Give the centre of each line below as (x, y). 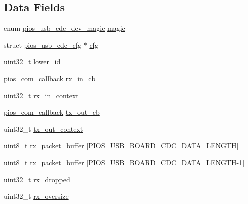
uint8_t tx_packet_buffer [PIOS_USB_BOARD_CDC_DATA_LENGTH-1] (124, 162)
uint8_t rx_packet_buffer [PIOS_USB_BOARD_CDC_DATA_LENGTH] (121, 146)
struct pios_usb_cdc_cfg (43, 45)
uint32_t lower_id (32, 62)
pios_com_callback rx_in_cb (50, 78)
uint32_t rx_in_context (41, 95)
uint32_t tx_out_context (44, 129)
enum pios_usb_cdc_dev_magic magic (65, 28)
